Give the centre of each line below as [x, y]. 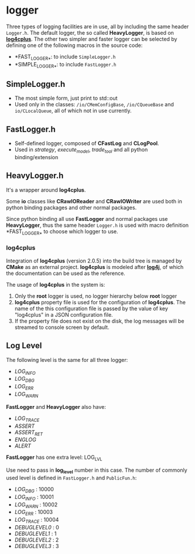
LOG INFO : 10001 [34, 497]
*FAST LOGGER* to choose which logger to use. [62, 232]
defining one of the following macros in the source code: [74, 45]
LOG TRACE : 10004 [37, 521]
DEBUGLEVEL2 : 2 [37, 540]
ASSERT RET [28, 433]
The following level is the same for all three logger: [67, 360]
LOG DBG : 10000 [34, 490]
